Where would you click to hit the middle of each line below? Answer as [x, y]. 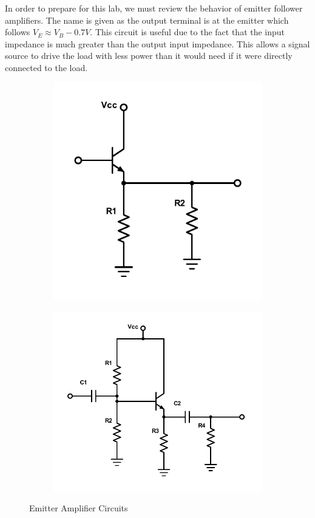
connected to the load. [46, 67]
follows [18, 32]
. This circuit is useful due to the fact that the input [188, 32]
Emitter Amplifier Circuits [79, 508]
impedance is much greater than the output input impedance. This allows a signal [157, 43]
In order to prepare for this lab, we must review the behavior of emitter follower [154, 8]
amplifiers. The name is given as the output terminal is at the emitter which [147, 20]
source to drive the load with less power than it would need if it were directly [149, 56]
